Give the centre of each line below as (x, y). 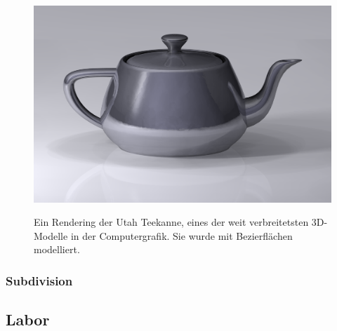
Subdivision (39, 280)
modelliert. (57, 249)
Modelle (51, 235)
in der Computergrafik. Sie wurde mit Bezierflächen (181, 235)
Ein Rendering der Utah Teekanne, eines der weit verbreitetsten (171, 222)
